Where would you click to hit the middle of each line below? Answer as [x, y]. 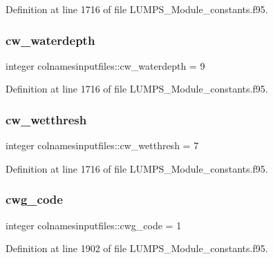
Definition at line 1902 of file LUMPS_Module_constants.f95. [137, 248]
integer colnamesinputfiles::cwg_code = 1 [94, 225]
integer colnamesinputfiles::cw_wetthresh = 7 [102, 145]
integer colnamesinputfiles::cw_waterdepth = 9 [105, 65]
